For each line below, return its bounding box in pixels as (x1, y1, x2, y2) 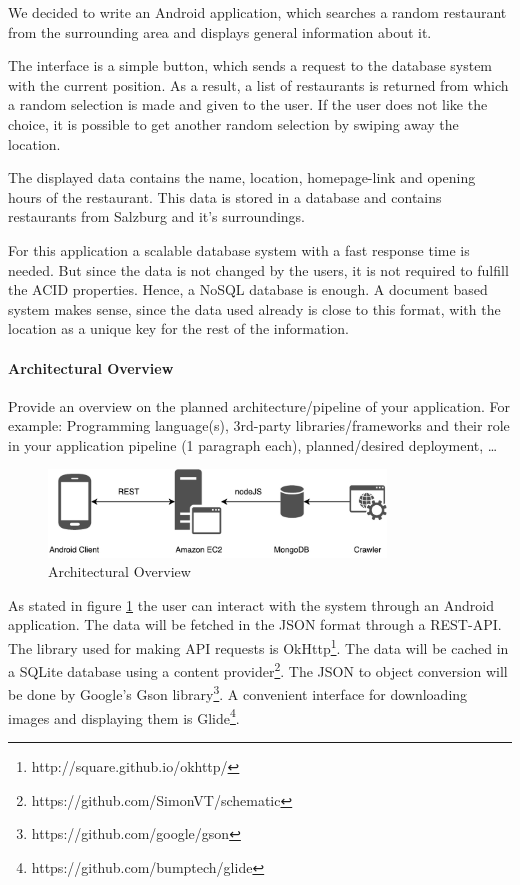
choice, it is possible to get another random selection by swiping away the (8, 113, 459, 134)
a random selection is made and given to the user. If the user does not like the (8, 94, 488, 115)
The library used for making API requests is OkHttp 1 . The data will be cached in (8, 634, 509, 658)
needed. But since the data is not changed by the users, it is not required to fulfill (8, 259, 509, 280)
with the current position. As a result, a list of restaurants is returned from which (8, 74, 509, 95)
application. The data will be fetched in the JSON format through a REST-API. (8, 614, 502, 635)
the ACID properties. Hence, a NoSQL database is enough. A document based (8, 279, 488, 300)
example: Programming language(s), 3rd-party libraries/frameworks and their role (8, 415, 510, 436)
